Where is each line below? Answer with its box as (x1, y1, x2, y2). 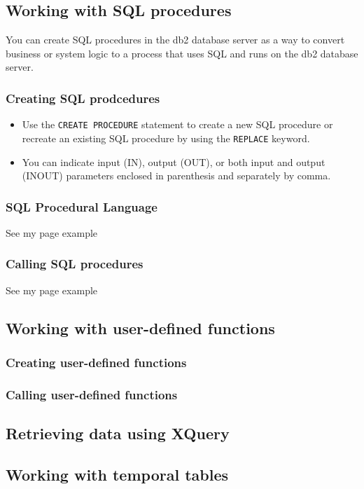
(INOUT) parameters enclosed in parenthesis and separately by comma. (22, 168, 331, 183)
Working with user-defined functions (6, 317, 275, 338)
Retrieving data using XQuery (6, 422, 230, 444)
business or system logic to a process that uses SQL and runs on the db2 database (6, 46, 358, 60)
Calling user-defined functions (6, 385, 178, 403)
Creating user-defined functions (6, 354, 187, 371)
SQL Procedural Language (6, 198, 157, 215)
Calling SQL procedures (6, 255, 143, 273)
